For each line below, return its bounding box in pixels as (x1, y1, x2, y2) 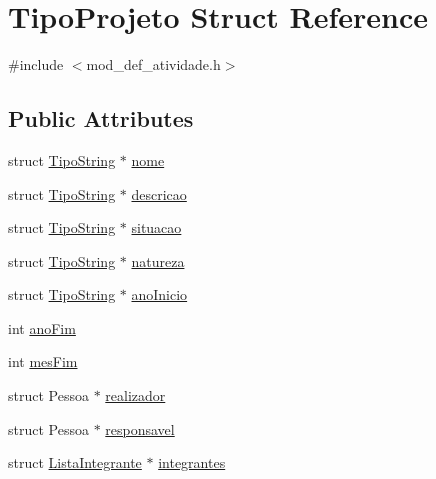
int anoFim (8, 317, 76, 338)
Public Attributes (8, 103, 194, 134)
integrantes (158, 452, 226, 473)
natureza (131, 250, 185, 271)
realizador (105, 385, 166, 406)
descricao (131, 183, 187, 204)
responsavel (105, 418, 175, 439)
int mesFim (8, 351, 78, 372)
